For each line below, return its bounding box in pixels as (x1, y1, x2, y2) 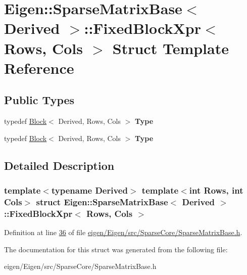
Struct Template (112, 37, 229, 58)
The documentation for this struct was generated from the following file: (4, 244, 228, 254)
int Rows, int (189, 184, 243, 197)
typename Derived (51, 184, 128, 197)
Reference (4, 57, 74, 78)
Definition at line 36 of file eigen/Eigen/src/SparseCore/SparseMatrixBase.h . (4, 227, 242, 238)
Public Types (4, 92, 75, 108)
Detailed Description (4, 157, 115, 173)
